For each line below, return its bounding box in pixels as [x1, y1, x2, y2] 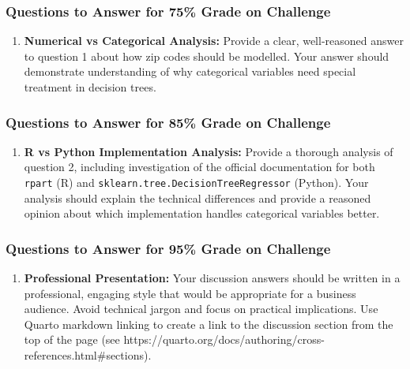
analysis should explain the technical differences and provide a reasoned [24, 189, 371, 206]
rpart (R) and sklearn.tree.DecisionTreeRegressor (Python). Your [24, 174, 369, 190]
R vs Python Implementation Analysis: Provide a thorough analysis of [24, 143, 393, 159]
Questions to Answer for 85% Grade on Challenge [6, 112, 331, 132]
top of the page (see [24, 331, 120, 348]
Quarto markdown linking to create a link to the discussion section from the [24, 315, 393, 332]
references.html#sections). [24, 347, 152, 363]
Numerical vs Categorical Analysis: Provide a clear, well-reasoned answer [24, 32, 404, 49]
